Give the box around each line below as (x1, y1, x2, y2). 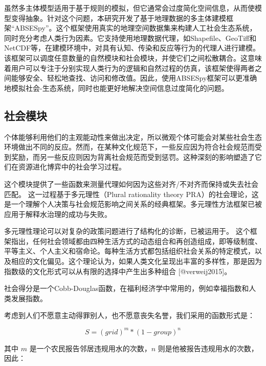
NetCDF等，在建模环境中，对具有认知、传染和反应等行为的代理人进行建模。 (4, 42, 260, 53)
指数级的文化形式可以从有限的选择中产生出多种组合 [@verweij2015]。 (4, 265, 232, 276)
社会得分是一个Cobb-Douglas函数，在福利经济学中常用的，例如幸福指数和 (4, 283, 249, 294)
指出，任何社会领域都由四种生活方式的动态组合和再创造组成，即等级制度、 (11, 235, 262, 246)
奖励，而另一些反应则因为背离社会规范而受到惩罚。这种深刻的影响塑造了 (11, 151, 255, 162)
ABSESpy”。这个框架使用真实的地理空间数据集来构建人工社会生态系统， (14, 22, 257, 33)
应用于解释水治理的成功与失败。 (4, 208, 112, 219)
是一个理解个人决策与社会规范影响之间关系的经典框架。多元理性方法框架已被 (4, 199, 262, 209)
